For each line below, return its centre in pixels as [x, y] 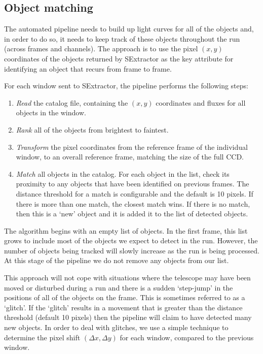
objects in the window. [51, 112]
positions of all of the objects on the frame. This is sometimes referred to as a [125, 297]
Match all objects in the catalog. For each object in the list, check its [123, 173]
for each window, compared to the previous [187, 337]
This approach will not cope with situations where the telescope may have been [127, 278]
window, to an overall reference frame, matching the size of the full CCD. [130, 157]
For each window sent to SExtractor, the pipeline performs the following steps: [126, 86]
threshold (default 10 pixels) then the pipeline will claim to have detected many [128, 317]
